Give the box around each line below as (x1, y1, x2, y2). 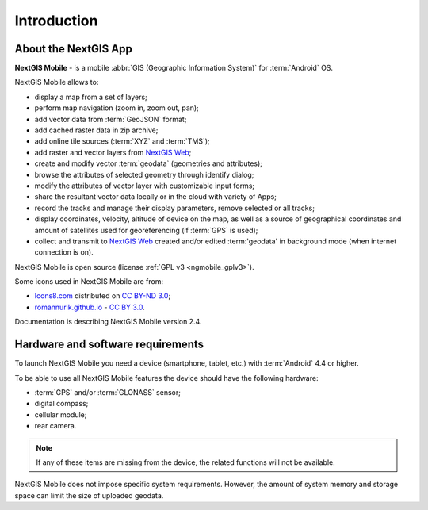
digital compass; (34, 399, 89, 408)
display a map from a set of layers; (34, 92, 148, 102)
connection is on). (34, 247, 94, 257)
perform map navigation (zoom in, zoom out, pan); (34, 103, 200, 113)
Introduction (14, 12, 98, 29)
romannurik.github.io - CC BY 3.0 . (34, 302, 146, 312)
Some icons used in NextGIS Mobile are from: (14, 277, 164, 286)
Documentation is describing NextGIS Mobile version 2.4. (14, 317, 202, 327)
